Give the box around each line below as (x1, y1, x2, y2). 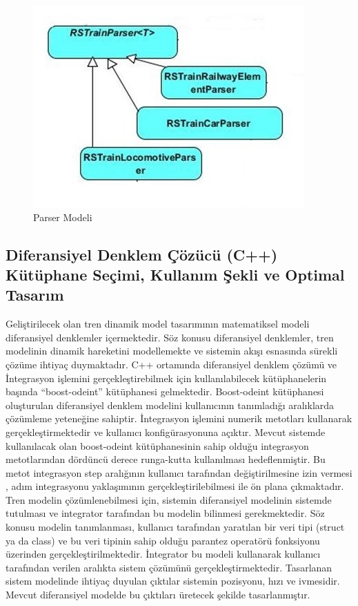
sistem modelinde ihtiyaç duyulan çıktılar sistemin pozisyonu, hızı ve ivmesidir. (6, 574, 340, 588)
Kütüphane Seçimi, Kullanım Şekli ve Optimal (6, 263, 345, 285)
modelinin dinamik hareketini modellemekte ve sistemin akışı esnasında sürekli (6, 343, 338, 358)
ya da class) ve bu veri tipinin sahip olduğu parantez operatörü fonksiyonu (6, 533, 320, 547)
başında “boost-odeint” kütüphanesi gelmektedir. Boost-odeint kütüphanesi (6, 384, 324, 399)
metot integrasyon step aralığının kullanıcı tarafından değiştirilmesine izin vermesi (6, 465, 352, 480)
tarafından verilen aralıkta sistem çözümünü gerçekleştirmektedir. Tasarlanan (6, 560, 332, 574)
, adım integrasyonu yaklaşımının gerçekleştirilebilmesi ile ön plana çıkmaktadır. (6, 479, 344, 493)
